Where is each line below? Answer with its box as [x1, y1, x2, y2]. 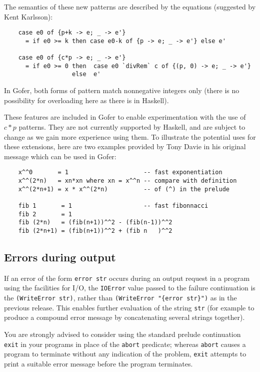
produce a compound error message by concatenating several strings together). [4, 312, 245, 322]
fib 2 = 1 [18, 210, 72, 218]
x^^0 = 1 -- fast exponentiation [18, 169, 222, 176]
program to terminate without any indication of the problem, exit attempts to [4, 348, 246, 359]
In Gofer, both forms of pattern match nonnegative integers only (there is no [4, 85, 239, 96]
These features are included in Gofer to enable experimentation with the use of [4, 112, 246, 122]
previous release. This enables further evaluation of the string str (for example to [4, 302, 254, 312]
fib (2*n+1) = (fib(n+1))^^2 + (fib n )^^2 [18, 227, 172, 234]
